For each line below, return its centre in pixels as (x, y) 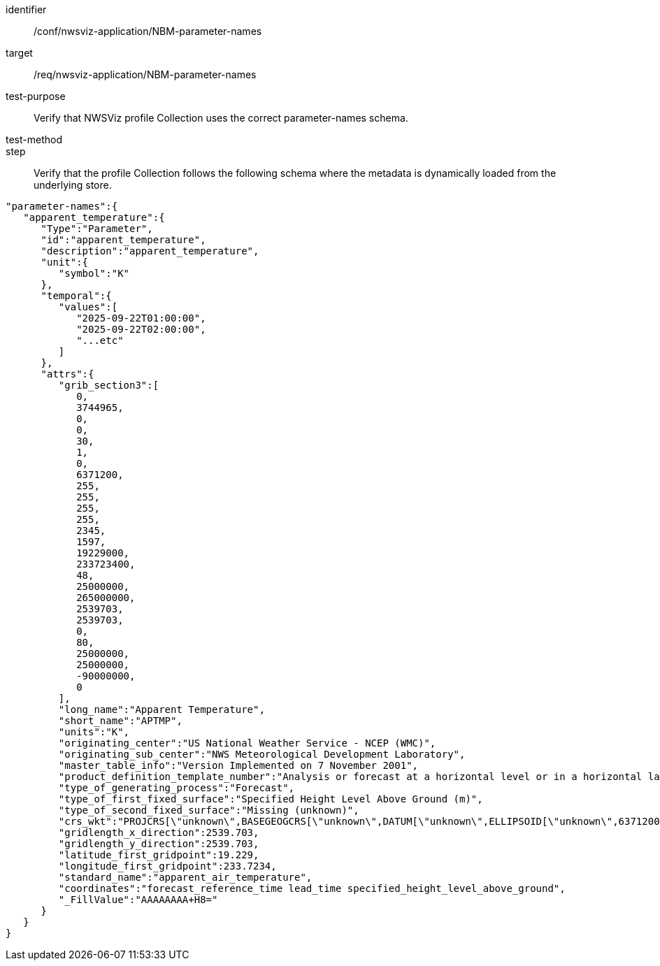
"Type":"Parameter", (97, 229)
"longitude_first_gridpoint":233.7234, (167, 866)
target (19, 53)
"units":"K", (94, 732)
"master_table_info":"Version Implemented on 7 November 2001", (238, 765)
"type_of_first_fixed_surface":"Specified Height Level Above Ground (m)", (271, 799)
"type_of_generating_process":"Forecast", (177, 788)
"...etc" (100, 340)
